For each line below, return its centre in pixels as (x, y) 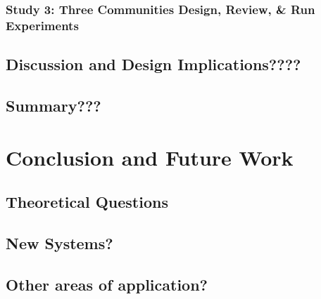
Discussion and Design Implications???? (153, 64)
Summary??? (53, 105)
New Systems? (59, 242)
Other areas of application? (107, 284)
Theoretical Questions (87, 202)
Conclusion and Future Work (150, 157)
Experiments (42, 25)
